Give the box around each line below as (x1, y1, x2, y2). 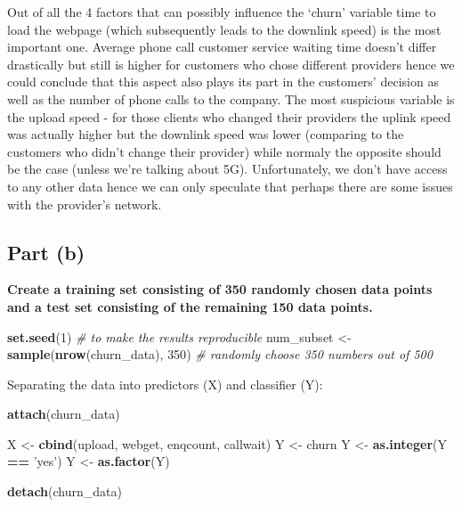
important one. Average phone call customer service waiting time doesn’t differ (7, 37, 437, 56)
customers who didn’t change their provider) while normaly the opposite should (7, 142, 442, 160)
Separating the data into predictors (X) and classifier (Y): (7, 374, 323, 393)
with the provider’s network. (7, 194, 162, 213)
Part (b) (7, 238, 85, 266)
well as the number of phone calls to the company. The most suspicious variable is (7, 89, 455, 108)
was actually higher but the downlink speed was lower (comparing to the (7, 125, 404, 143)
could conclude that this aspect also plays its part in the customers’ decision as (7, 72, 439, 91)
